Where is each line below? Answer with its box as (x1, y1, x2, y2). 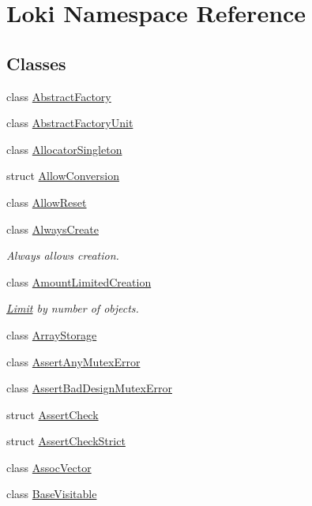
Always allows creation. (6, 247, 119, 264)
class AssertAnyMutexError (6, 353, 141, 369)
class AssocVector (6, 459, 92, 475)
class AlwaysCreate (6, 220, 99, 237)
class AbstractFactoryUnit (6, 114, 133, 131)
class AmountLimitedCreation (6, 273, 152, 290)
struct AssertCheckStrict (6, 433, 126, 449)
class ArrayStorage (6, 326, 97, 343)
